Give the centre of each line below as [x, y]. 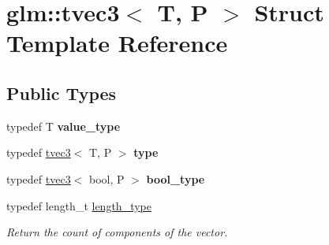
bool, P [107, 178]
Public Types [62, 93]
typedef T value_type [64, 126]
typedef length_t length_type [79, 205]
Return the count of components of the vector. [117, 232]
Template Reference [117, 43]
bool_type [176, 178]
